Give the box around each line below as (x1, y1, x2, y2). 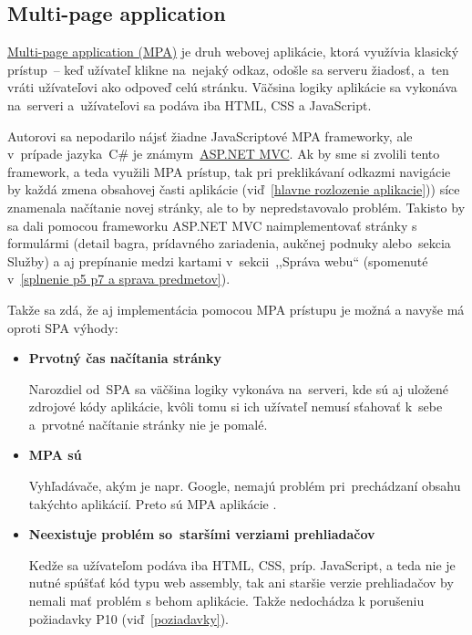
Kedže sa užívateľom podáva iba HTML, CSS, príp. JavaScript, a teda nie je (28, 555, 456, 574)
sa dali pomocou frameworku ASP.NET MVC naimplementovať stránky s (7, 215, 417, 234)
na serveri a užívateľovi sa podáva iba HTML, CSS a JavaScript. (7, 95, 372, 114)
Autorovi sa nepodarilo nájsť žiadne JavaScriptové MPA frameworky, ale (7, 126, 413, 145)
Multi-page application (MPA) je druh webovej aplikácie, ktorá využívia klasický (7, 42, 459, 61)
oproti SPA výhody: (7, 317, 118, 337)
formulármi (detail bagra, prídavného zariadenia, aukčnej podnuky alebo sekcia (7, 234, 451, 253)
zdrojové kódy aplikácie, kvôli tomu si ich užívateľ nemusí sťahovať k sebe (28, 397, 443, 416)
